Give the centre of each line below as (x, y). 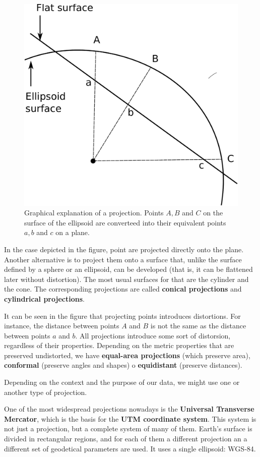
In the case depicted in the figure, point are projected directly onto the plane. (124, 249)
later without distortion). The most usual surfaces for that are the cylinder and (126, 279)
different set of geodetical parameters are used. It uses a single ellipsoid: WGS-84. (130, 448)
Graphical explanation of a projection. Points (94, 213)
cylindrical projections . (44, 298)
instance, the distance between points (62, 326)
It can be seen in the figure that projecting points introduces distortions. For (122, 316)
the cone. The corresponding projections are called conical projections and (123, 289)
